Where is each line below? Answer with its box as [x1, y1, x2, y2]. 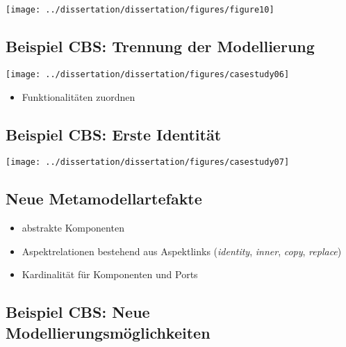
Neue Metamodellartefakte [6, 188, 202, 209]
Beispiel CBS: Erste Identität [6, 123, 222, 145]
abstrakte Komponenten [22, 220, 124, 235]
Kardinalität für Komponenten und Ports [22, 267, 198, 282]
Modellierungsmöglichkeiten [6, 321, 211, 343]
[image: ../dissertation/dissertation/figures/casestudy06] [6, 69, 290, 79]
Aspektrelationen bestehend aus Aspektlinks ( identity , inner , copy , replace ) [22, 243, 342, 258]
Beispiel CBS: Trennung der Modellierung [6, 35, 315, 57]
